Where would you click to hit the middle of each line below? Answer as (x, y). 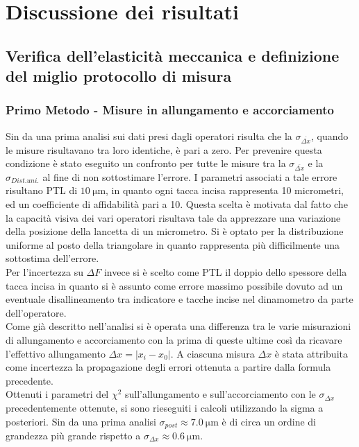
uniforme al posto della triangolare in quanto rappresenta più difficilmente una (173, 244)
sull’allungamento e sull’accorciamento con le (220, 394)
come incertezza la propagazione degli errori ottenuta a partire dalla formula (168, 367)
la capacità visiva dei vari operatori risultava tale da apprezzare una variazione (173, 217)
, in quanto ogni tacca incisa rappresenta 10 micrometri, (225, 190)
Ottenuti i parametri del (57, 394)
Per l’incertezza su (44, 272)
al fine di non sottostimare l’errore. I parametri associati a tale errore (190, 176)
